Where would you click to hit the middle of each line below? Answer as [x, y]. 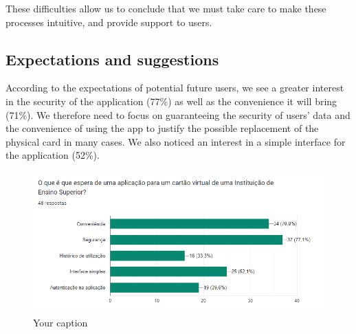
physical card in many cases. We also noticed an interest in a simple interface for [176, 141]
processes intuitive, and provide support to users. [109, 22]
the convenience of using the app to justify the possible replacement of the [162, 128]
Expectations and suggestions [112, 59]
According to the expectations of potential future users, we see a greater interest [175, 88]
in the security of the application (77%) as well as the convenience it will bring [171, 101]
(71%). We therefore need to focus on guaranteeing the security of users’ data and [178, 114]
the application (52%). [53, 155]
